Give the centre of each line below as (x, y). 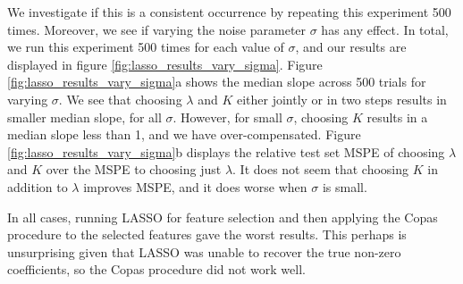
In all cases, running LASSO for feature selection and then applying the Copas (223, 217)
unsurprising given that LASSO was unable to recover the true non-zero (204, 251)
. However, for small (227, 117)
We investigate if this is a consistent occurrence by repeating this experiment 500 (229, 12)
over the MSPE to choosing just (134, 169)
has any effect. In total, (385, 29)
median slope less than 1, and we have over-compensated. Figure (184, 134)
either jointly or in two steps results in (341, 99)
